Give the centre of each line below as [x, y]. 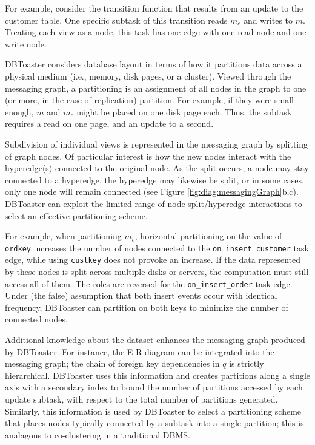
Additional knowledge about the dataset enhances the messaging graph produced [155, 340]
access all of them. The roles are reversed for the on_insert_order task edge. [149, 283]
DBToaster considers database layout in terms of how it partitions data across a [154, 64]
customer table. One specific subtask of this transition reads [116, 20]
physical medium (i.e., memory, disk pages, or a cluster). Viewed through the [148, 76]
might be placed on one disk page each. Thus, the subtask [184, 111]
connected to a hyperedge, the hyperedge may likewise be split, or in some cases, [154, 179]
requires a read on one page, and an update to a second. [109, 124]
